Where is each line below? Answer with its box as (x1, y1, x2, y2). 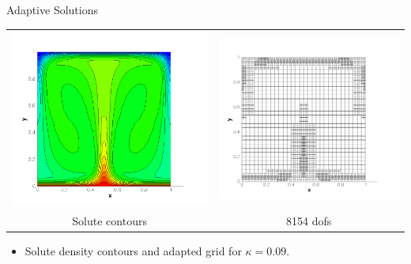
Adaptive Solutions (6, 2, 98, 17)
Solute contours (72, 213, 147, 229)
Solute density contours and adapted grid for (25, 243, 242, 259)
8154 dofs (286, 213, 332, 229)
